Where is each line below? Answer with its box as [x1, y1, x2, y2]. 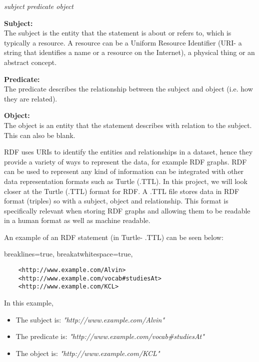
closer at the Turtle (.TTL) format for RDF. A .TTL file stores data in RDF [4, 185, 239, 196]
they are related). [4, 93, 57, 103]
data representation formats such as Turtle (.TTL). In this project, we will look [4, 175, 247, 186]
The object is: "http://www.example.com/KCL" [15, 347, 160, 358]
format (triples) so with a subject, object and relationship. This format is [4, 195, 228, 206]
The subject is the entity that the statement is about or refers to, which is [4, 27, 231, 38]
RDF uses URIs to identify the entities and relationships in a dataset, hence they [4, 146, 253, 157]
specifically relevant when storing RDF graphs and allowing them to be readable [4, 205, 250, 215]
